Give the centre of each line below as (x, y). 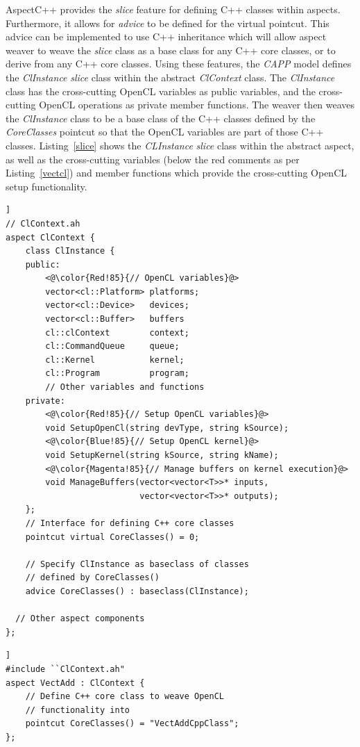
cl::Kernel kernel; (115, 360)
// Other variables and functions (125, 387)
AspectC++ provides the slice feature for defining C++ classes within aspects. (173, 9)
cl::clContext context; (117, 333)
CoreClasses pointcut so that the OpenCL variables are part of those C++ (165, 132)
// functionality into (77, 710)
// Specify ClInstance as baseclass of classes (137, 564)
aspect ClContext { (50, 237)
